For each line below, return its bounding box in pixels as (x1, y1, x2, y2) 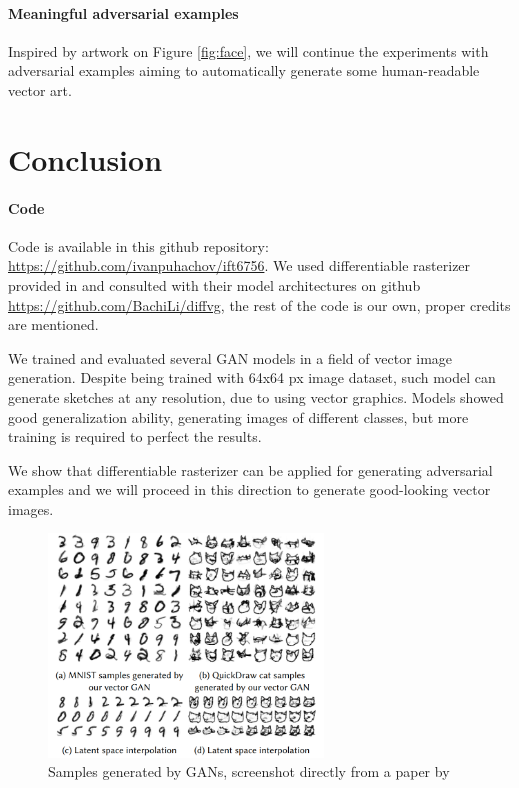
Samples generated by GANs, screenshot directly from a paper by (48, 761, 450, 782)
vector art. (8, 79, 72, 100)
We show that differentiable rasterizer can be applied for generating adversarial (8, 459, 493, 480)
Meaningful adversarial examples (8, 2, 239, 23)
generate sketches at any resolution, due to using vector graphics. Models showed (8, 386, 504, 407)
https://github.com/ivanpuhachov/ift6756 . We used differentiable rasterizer (8, 255, 471, 276)
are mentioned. (8, 314, 99, 335)
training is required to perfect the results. (8, 426, 262, 447)
